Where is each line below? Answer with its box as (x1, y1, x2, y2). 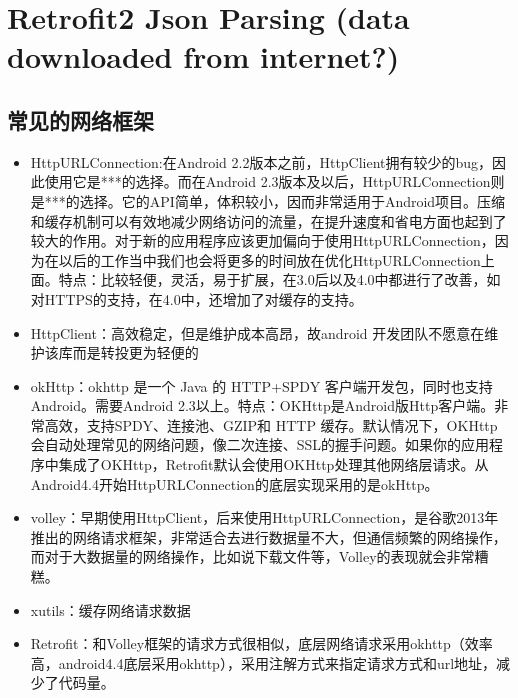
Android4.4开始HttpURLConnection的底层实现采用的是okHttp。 (30, 473, 439, 494)
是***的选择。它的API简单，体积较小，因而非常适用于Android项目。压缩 (30, 190, 506, 211)
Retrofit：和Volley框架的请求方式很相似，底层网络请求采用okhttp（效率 (30, 633, 493, 654)
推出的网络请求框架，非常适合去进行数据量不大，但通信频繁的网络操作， (30, 526, 507, 547)
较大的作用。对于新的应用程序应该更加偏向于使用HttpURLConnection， (30, 230, 495, 251)
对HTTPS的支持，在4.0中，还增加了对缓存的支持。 (30, 288, 363, 309)
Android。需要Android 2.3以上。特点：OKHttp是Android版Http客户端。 (30, 395, 495, 416)
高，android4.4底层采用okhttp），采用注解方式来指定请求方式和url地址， (30, 652, 497, 673)
